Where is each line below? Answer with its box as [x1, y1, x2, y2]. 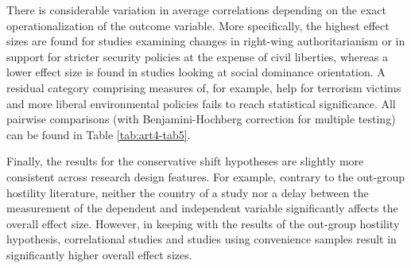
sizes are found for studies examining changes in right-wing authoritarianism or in [6, 33, 405, 49]
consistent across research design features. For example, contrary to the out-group [6, 168, 405, 184]
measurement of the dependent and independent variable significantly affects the [6, 200, 398, 216]
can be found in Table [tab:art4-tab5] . [6, 126, 191, 142]
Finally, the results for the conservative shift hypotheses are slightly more [6, 153, 364, 169]
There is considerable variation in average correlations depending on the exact [6, 2, 387, 17]
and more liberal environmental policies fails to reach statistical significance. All [6, 95, 396, 111]
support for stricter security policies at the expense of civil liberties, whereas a [6, 48, 388, 64]
